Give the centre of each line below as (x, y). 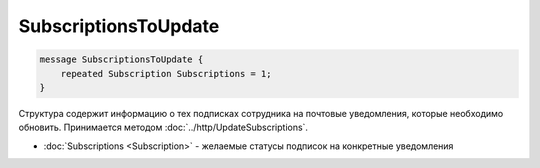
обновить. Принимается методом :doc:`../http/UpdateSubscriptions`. (163, 127)
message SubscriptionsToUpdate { (121, 59)
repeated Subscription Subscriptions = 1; (166, 73)
